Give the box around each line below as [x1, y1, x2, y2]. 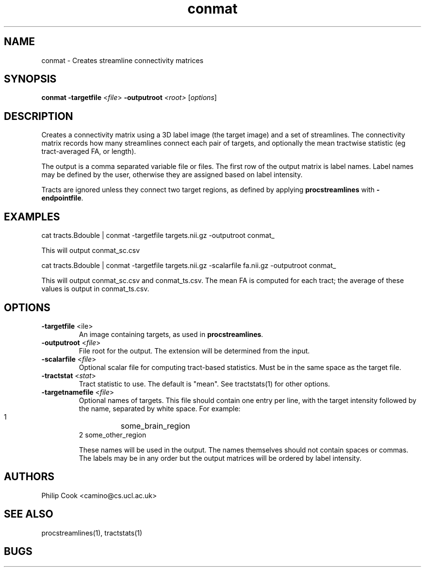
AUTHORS [4, 470, 55, 483]
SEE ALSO [4, 508, 53, 521]
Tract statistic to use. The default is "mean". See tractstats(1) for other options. [79, 379, 330, 388]
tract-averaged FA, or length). [41, 147, 136, 156]
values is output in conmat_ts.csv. [41, 285, 149, 293]
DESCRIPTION [4, 110, 73, 122]
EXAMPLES [4, 210, 60, 223]
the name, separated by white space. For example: [79, 404, 241, 413]
